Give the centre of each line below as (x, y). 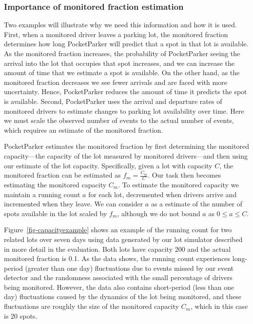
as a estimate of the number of (197, 204)
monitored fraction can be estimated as (62, 175)
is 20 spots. (21, 315)
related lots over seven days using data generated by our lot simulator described (123, 239)
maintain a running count (42, 194)
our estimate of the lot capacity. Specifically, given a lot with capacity (108, 165)
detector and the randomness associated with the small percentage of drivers (118, 277)
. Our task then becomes (185, 175)
